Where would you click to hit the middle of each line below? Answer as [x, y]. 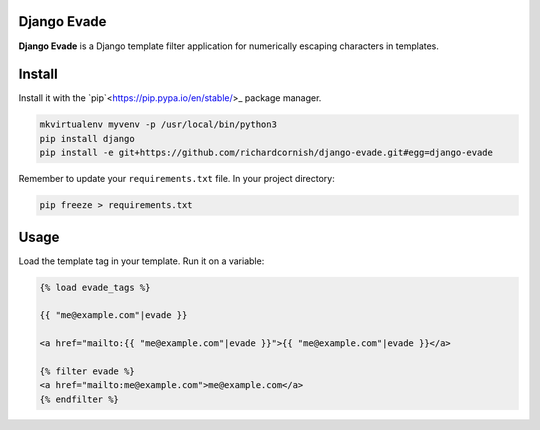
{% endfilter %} [79, 399]
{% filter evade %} [87, 371]
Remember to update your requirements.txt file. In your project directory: [176, 179]
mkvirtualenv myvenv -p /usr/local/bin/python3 [158, 124]
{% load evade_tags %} [95, 287]
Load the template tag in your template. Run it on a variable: [141, 261]
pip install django [87, 138]
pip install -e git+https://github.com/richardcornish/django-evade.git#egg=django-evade [266, 153]
